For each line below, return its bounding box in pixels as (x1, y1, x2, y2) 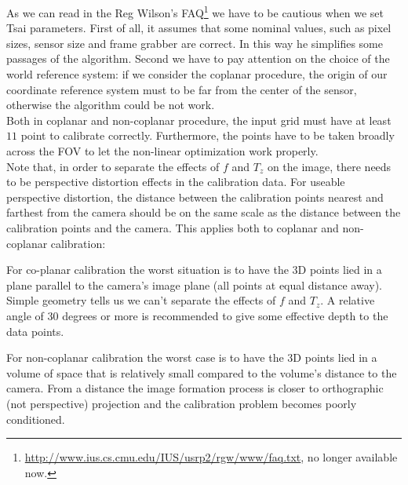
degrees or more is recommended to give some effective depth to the (62, 307, 388, 323)
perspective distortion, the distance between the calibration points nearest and (6, 188, 384, 205)
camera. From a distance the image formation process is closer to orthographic (6, 380, 384, 396)
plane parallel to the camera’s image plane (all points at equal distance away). (6, 276, 383, 293)
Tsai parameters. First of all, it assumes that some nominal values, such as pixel (6, 20, 392, 36)
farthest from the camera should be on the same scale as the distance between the (6, 204, 401, 221)
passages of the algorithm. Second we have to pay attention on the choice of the (6, 50, 390, 67)
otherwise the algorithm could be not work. (6, 97, 215, 113)
